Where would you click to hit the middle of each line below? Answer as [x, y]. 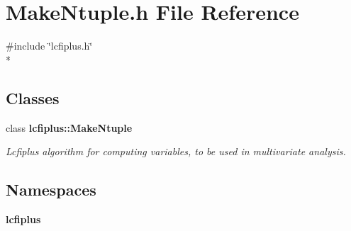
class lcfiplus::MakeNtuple [69, 127]
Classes [33, 97]
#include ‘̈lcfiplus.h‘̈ [49, 46]
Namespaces [51, 190]
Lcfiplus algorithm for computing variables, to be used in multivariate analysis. [176, 151]
